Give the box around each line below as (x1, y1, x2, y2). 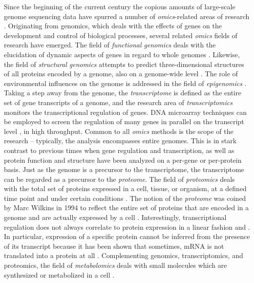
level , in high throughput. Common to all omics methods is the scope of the (4, 126, 233, 136)
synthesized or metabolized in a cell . (4, 269, 115, 280)
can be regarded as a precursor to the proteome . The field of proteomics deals (4, 174, 235, 184)
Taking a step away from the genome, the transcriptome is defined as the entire (4, 87, 241, 98)
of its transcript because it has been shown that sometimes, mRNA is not (4, 240, 224, 251)
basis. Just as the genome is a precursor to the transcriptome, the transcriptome (4, 164, 244, 174)
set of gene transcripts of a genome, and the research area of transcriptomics (4, 97, 233, 107)
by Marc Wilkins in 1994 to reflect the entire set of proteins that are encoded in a (4, 202, 249, 213)
